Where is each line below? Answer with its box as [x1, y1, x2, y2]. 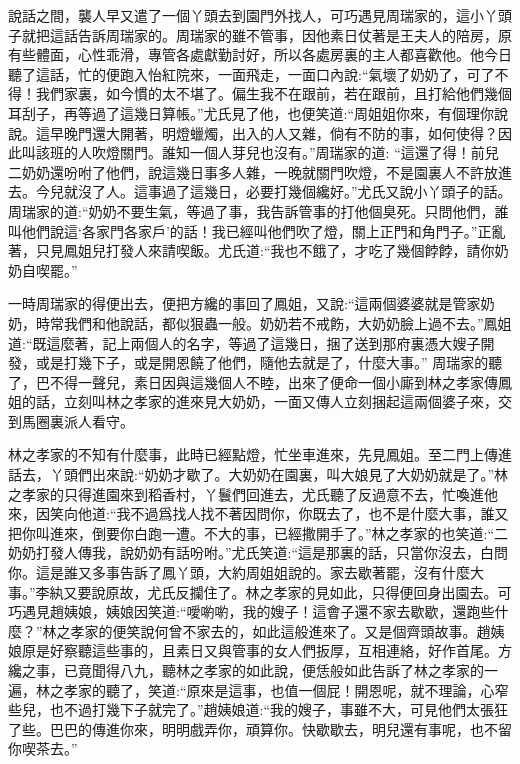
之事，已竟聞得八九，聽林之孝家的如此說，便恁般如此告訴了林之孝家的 [21, 660, 484, 680]
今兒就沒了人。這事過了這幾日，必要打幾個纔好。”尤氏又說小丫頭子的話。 [35, 181, 512, 202]
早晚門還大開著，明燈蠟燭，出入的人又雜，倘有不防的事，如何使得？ [49, 122, 498, 143]
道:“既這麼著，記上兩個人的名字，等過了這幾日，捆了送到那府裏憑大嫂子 [8, 332, 481, 353]
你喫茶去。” [8, 738, 78, 759]
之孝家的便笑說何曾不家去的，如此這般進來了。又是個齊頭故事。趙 [56, 620, 491, 641]
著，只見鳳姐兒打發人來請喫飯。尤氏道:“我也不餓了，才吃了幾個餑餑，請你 [8, 240, 495, 261]
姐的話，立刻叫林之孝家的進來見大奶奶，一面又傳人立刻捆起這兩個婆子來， [8, 391, 498, 412]
